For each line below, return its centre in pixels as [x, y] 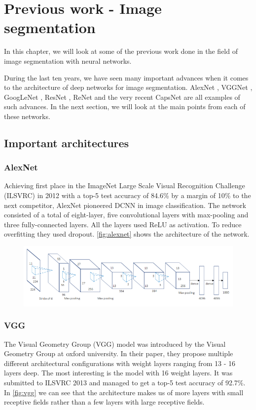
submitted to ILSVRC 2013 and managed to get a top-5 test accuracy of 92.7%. [125, 382]
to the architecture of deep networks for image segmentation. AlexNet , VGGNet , [128, 87]
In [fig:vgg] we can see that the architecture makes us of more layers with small [124, 392]
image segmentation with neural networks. [68, 61]
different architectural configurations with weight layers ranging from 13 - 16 [120, 363]
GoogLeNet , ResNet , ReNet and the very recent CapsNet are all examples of [122, 97]
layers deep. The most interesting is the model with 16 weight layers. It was [118, 373]
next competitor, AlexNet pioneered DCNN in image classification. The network [125, 205]
